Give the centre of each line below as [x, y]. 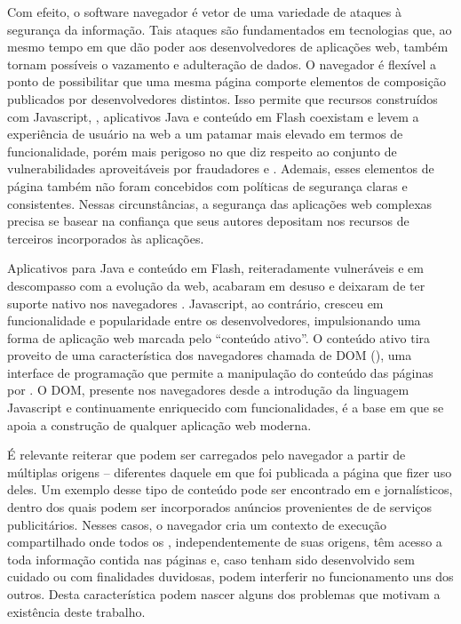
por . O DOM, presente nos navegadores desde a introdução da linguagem [208, 390]
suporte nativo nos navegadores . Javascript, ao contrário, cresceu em [195, 303]
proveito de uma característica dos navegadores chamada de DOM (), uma [210, 355]
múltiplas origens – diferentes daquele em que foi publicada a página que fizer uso [230, 472]
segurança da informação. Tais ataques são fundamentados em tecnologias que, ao [230, 29]
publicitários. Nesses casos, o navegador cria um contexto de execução [197, 524]
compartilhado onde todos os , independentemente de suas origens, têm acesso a [225, 542]
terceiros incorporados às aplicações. [106, 238]
